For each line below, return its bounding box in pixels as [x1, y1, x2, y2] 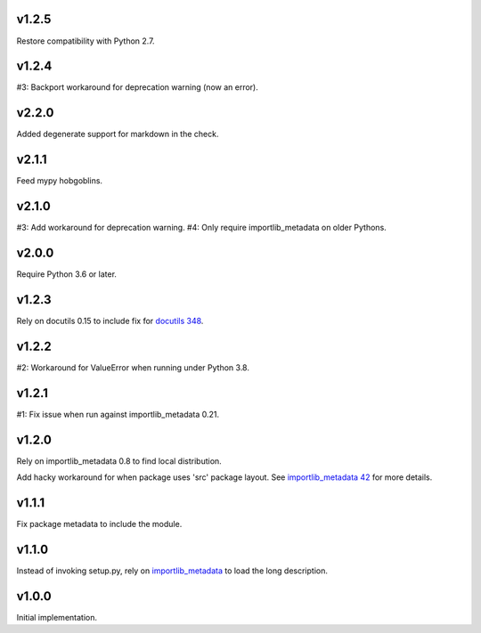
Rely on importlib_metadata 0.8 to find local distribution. [16, 455, 222, 467]
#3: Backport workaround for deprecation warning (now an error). [16, 82, 258, 93]
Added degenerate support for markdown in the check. [16, 129, 219, 140]
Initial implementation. [16, 612, 98, 622]
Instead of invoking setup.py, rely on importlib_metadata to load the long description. [16, 565, 329, 576]
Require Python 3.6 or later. [16, 269, 118, 280]
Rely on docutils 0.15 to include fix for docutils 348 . [16, 315, 204, 326]
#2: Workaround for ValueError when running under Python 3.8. [16, 361, 249, 373]
